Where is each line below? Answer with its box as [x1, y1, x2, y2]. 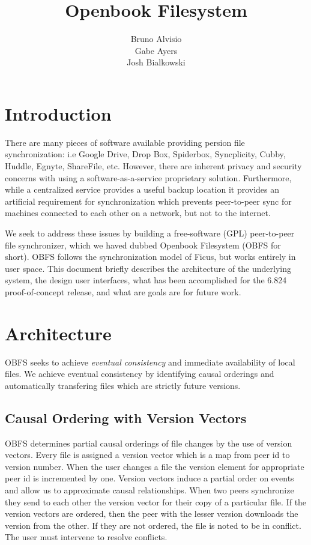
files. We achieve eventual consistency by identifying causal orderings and [5, 367, 274, 380]
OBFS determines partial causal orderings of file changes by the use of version [5, 436, 292, 449]
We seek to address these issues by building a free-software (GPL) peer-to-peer [5, 227, 295, 239]
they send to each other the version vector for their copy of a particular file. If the [5, 495, 307, 508]
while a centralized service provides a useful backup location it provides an [5, 183, 280, 196]
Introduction [5, 101, 112, 125]
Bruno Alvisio [130, 32, 182, 45]
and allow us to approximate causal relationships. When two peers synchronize [5, 484, 294, 496]
